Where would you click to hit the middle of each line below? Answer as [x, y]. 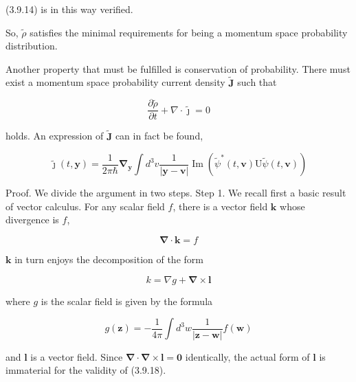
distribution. [32, 46]
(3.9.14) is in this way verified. [69, 9]
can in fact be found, [159, 136]
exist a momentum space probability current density [115, 82]
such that [257, 82]
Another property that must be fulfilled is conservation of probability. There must [178, 68]
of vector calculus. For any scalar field [85, 206]
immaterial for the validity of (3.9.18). [86, 370]
